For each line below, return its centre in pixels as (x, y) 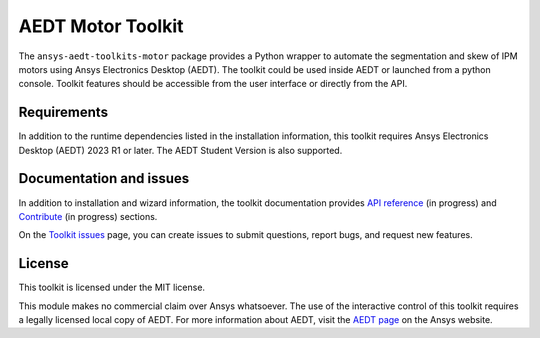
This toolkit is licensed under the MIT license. (111, 287)
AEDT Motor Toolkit (101, 26)
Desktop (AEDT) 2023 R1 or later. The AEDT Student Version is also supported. (180, 150)
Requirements (63, 112)
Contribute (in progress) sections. (88, 216)
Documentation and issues (104, 178)
